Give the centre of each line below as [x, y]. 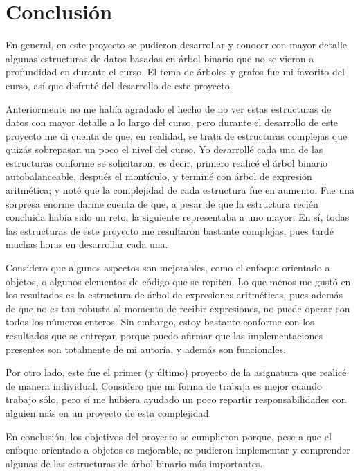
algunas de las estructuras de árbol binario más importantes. [134, 463]
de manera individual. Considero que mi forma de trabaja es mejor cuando [164, 385]
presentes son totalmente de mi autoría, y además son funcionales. [146, 349]
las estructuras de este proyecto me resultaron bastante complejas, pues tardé [170, 230]
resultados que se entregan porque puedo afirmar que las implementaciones [164, 335]
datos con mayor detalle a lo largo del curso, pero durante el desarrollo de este [172, 122]
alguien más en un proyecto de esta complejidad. [109, 412]
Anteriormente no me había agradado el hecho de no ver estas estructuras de [169, 108]
